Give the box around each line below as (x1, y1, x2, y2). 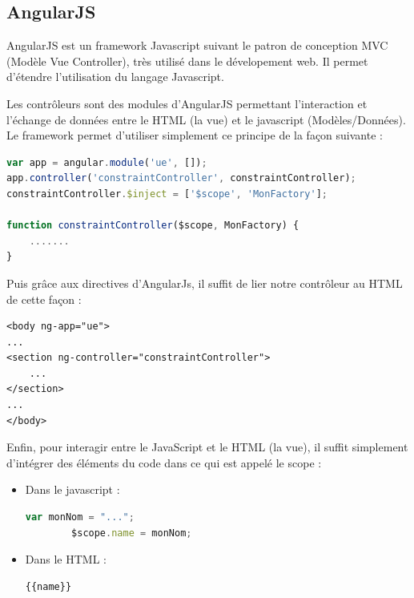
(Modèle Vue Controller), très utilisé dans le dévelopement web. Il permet (6, 52, 368, 69)
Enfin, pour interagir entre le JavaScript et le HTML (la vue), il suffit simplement (6, 438, 408, 455)
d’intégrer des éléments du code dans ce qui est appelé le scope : (6, 454, 322, 471)
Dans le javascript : (25, 481, 120, 498)
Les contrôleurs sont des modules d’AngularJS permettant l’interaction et (6, 95, 368, 111)
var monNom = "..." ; (25, 511, 135, 523)
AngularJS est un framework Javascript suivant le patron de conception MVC (6, 37, 388, 54)
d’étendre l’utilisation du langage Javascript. (6, 68, 224, 85)
